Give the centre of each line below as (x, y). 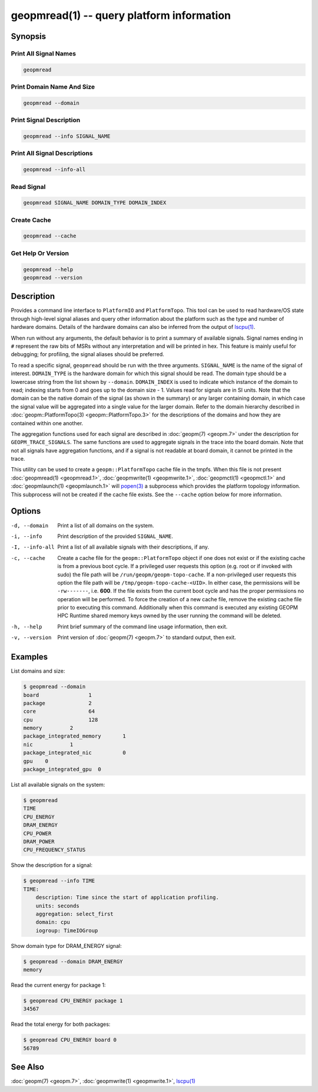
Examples (29, 657)
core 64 (59, 711)
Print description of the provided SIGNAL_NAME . (115, 536)
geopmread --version (53, 277)
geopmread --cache (50, 236)
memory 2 (48, 728)
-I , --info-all (33, 547)
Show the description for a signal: (52, 865)
